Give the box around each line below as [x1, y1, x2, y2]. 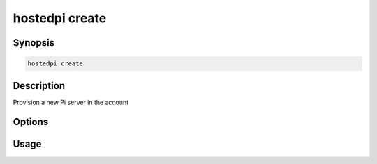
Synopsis [13, 37, 55, 49]
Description [13, 80, 66, 92]
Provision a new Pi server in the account [13, 98, 129, 106]
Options [13, 116, 49, 128]
